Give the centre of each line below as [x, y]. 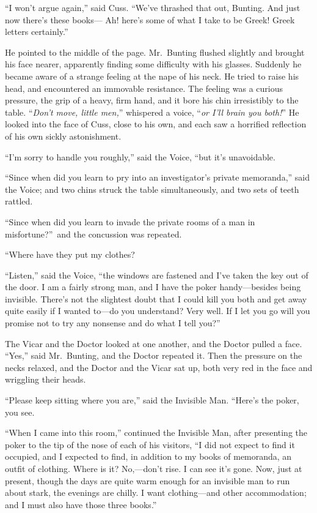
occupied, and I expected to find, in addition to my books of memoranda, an [148, 456]
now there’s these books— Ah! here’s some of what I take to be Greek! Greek [150, 19]
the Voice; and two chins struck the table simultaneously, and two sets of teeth [152, 189]
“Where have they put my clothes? [70, 254]
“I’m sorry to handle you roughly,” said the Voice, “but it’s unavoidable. [140, 156]
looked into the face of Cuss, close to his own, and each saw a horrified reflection [156, 124]
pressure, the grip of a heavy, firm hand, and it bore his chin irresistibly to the [152, 100]
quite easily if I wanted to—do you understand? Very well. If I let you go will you [158, 311]
